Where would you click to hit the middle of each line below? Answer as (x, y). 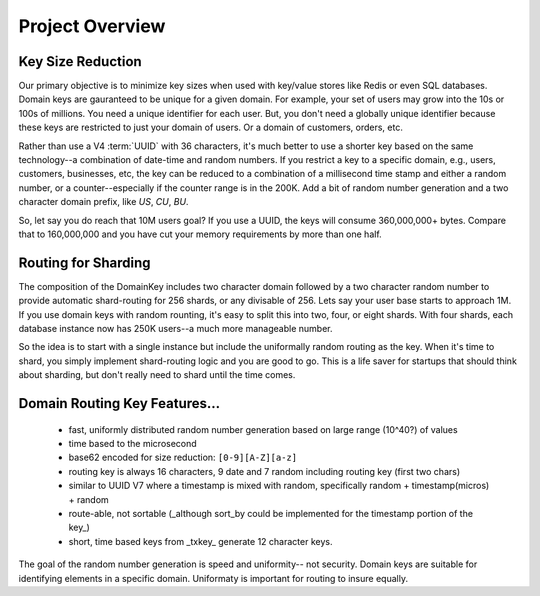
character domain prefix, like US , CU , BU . (103, 202)
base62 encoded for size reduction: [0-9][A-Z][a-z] (183, 457)
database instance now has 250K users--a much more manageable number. (175, 329)
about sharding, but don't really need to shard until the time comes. (157, 375)
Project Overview (92, 26)
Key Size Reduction (80, 61)
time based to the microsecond (132, 444)
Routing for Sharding (84, 262)
